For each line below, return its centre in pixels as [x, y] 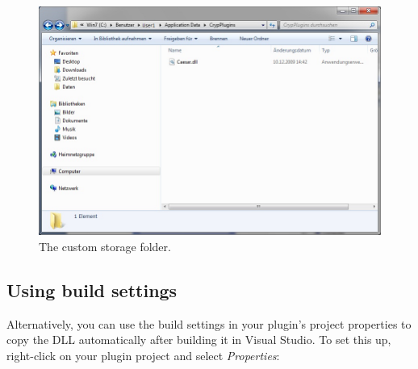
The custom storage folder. [105, 246]
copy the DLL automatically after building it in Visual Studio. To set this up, [199, 340]
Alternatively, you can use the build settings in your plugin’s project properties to [209, 323]
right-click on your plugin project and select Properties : [143, 355]
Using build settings [92, 289]
